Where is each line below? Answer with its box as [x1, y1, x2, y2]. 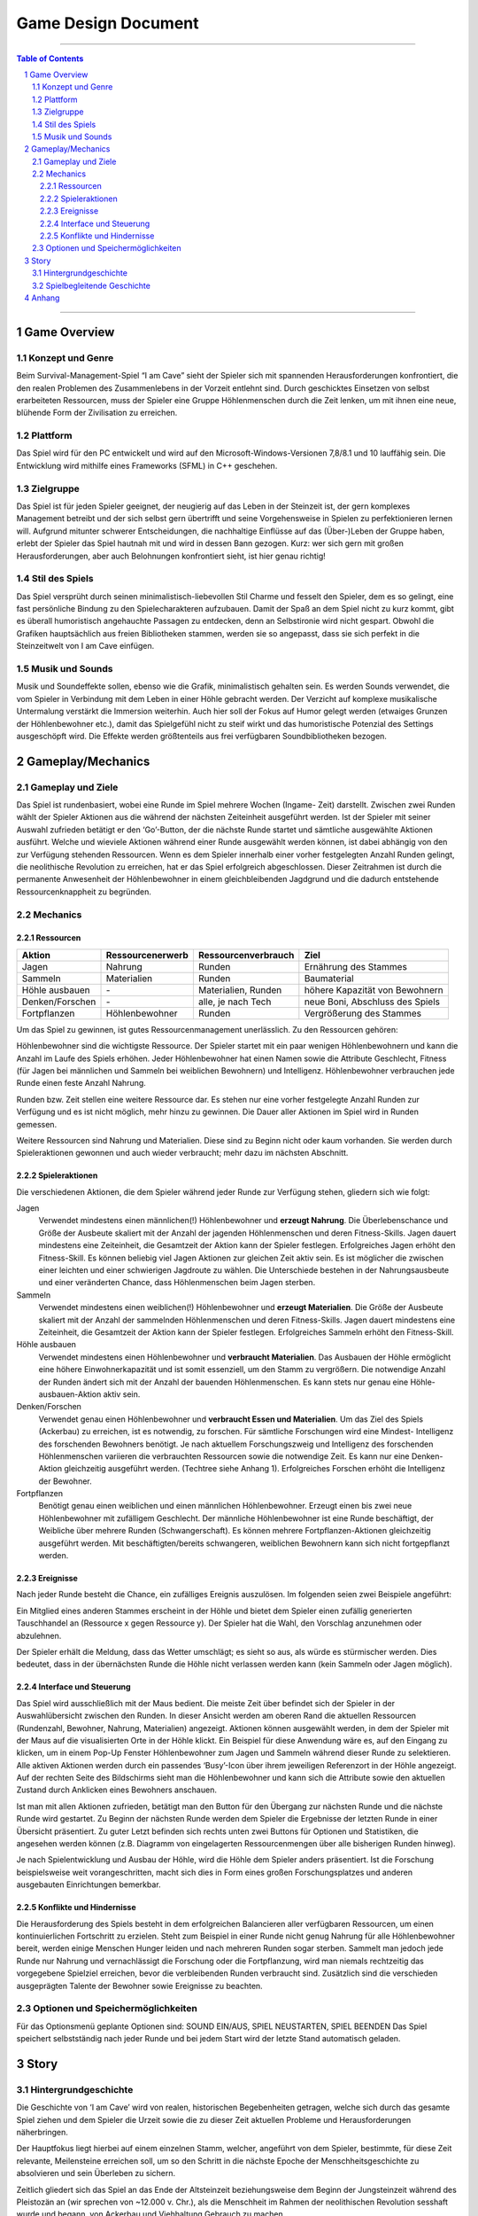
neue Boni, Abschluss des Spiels [304, 995, 440, 1008]
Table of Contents [16, 53, 84, 64]
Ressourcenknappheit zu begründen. [16, 886, 152, 897]
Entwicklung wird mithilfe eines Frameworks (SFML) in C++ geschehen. [16, 460, 278, 471]
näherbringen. [16, 2127, 68, 2138]
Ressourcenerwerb [105, 948, 189, 961]
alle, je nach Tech [197, 995, 272, 1008]
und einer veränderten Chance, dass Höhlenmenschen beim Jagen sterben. [38, 1277, 316, 1288]
